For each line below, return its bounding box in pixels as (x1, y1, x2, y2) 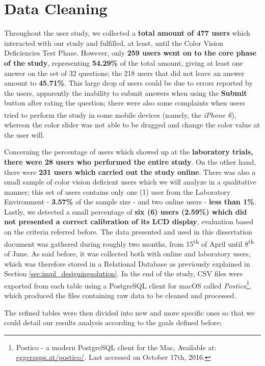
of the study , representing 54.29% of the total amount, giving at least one (4, 57, 243, 68)
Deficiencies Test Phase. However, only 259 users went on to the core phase (4, 47, 256, 58)
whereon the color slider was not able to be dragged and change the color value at (4, 119, 260, 130)
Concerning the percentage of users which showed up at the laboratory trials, (4, 146, 253, 157)
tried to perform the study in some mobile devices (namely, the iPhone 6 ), (4, 109, 236, 120)
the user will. (4, 129, 45, 140)
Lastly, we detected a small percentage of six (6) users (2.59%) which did (4, 206, 247, 217)
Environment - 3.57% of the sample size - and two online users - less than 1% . (4, 196, 256, 207)
